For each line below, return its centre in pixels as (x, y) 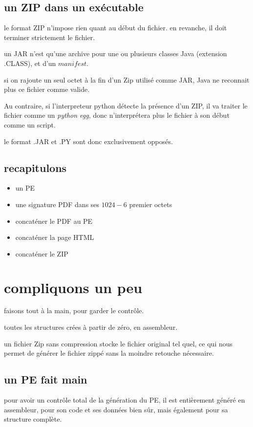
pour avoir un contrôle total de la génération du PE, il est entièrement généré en (125, 400)
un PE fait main (46, 379)
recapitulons (35, 167)
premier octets (151, 204)
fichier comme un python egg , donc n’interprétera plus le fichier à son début (117, 115)
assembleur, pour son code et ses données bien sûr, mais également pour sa (116, 409)
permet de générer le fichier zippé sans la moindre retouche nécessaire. (109, 353)
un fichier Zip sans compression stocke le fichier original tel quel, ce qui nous (118, 343)
